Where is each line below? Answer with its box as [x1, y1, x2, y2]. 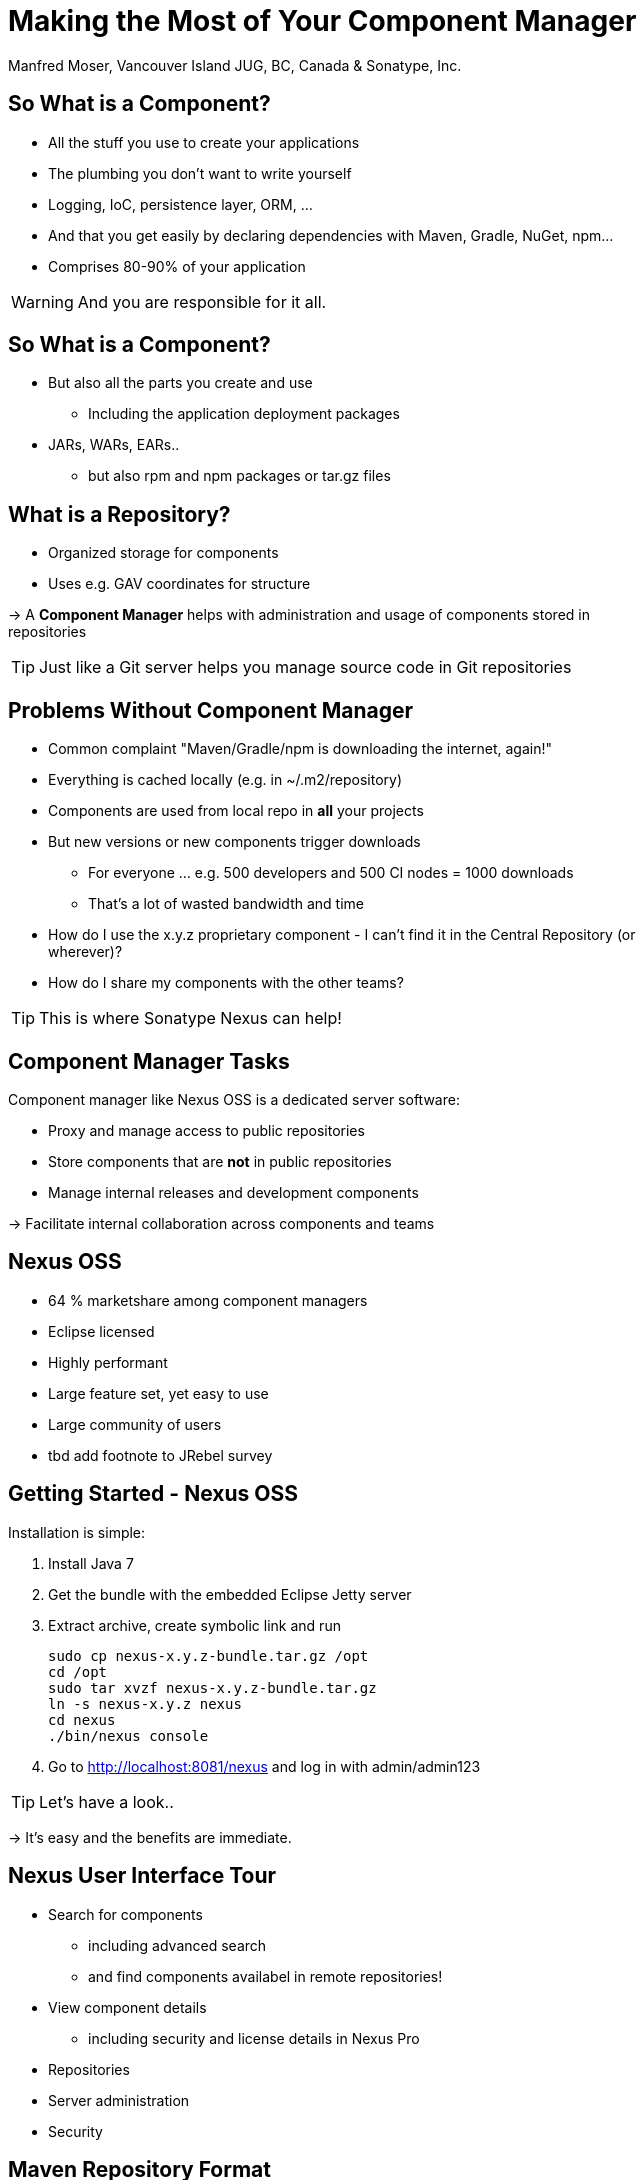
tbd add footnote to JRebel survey [48, 1446, 273, 1464]
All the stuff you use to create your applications [48, 133, 360, 151]
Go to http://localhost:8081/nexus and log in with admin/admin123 [48, 1757, 481, 1775]
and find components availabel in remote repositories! [88, 1967, 443, 1985]
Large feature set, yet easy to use [48, 1384, 269, 1402]
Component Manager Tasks [8, 1048, 290, 1074]
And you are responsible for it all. [77, 291, 327, 312]
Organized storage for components [48, 544, 279, 562]
